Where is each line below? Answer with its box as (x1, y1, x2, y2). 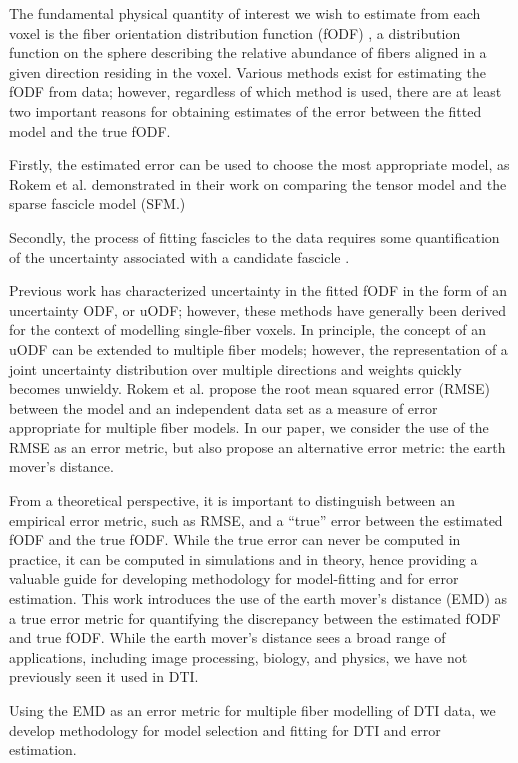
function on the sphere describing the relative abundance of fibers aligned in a (9, 42, 487, 63)
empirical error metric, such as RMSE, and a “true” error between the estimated (9, 509, 503, 530)
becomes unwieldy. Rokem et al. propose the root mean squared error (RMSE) (9, 378, 490, 399)
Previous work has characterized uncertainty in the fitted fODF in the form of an (9, 280, 507, 301)
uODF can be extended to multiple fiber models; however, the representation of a (9, 338, 508, 359)
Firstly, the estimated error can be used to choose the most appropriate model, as (9, 154, 510, 175)
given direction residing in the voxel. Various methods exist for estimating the (9, 61, 486, 82)
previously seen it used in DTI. (9, 666, 199, 687)
